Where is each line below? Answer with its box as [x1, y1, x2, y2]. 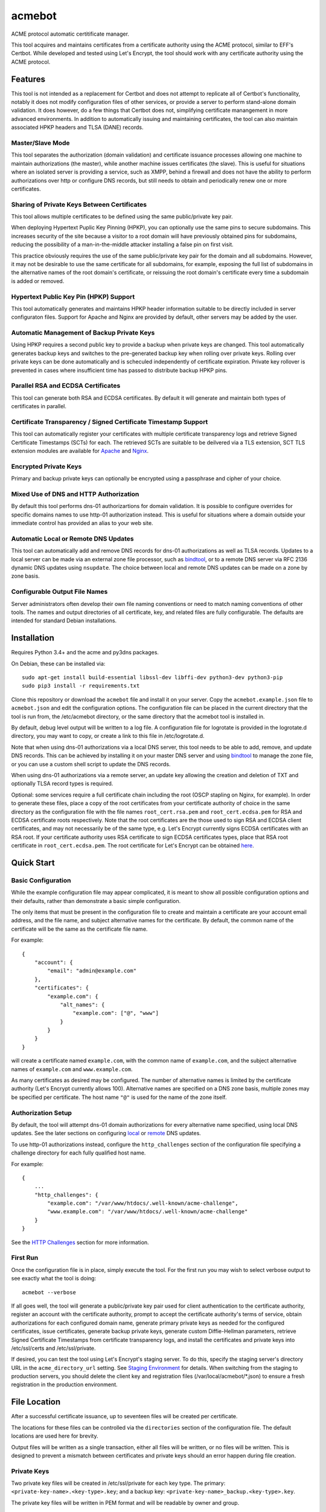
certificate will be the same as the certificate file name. [11, 925, 148, 933]
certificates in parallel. [11, 403, 66, 410]
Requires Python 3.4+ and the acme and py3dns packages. [11, 649, 159, 656]
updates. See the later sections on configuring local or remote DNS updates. [11, 1130, 202, 1137]
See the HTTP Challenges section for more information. [11, 1239, 149, 1246]
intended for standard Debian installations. [11, 617, 117, 624]
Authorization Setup [11, 1109, 72, 1117]
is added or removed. [11, 277, 65, 284]
